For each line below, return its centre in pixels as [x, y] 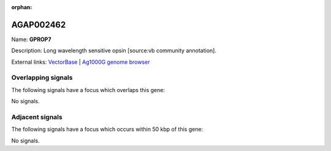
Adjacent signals [37, 117]
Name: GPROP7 [31, 39]
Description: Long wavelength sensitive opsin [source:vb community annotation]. [114, 51]
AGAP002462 [39, 25]
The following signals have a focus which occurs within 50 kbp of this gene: [107, 130]
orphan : [22, 7]
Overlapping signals [42, 78]
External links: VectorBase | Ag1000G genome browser [81, 62]
